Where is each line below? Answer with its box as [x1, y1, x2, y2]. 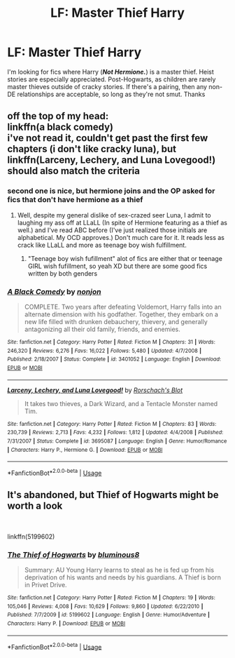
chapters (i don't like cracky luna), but [7, 143, 177, 155]
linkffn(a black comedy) [7, 121, 114, 133]
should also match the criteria [7, 165, 140, 177]
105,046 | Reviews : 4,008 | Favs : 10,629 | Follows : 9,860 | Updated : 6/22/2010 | [7, 603, 204, 610]
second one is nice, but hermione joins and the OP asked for [7, 186, 215, 196]
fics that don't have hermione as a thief [7, 195, 143, 205]
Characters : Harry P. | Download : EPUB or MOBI [7, 619, 126, 627]
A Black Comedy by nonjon [7, 286, 101, 296]
